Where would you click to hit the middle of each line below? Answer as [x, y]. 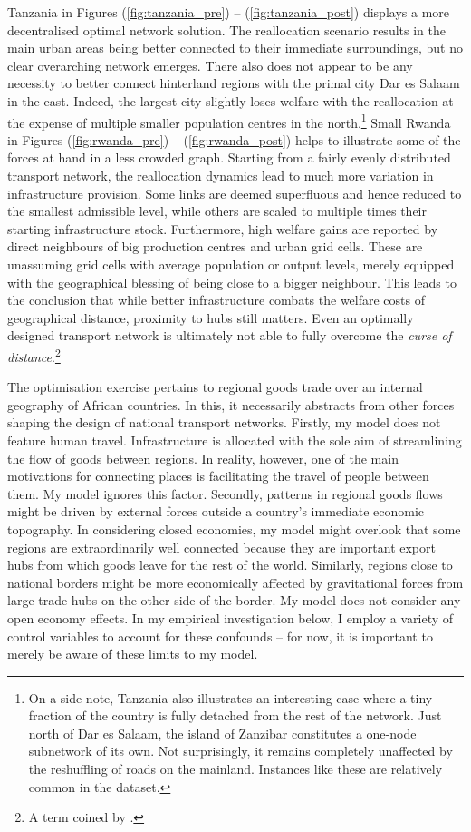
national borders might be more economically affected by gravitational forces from [235, 582]
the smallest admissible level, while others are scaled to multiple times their [217, 211]
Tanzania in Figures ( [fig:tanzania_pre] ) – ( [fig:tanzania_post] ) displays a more [228, 12]
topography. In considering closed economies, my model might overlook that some [234, 529]
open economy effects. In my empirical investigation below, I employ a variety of [231, 617]
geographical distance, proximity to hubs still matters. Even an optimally [211, 317]
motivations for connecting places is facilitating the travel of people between [218, 476]
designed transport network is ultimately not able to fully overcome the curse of [230, 335]
